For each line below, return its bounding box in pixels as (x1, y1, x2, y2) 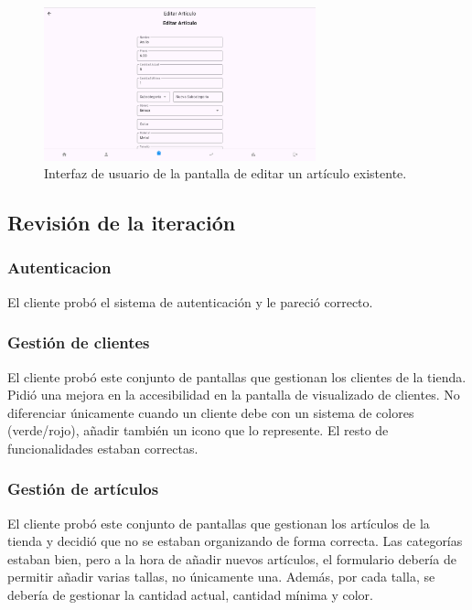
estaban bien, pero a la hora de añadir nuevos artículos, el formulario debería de (7, 549, 456, 568)
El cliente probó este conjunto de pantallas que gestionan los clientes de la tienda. (7, 367, 467, 386)
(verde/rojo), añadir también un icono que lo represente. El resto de (7, 421, 389, 440)
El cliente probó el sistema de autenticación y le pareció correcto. (7, 292, 373, 311)
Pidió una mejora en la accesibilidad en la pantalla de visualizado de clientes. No (7, 385, 460, 404)
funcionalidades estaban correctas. (7, 438, 198, 457)
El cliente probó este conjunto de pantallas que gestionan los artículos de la (7, 513, 430, 532)
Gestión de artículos (7, 477, 159, 500)
